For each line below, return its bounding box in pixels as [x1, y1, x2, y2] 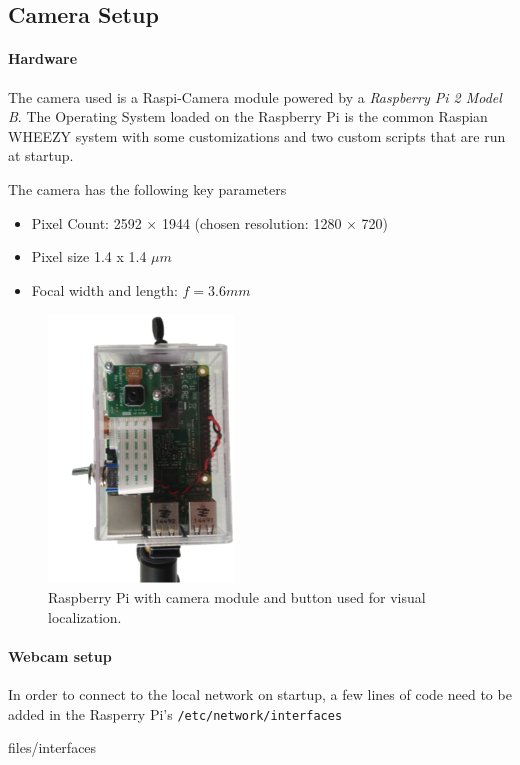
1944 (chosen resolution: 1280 [161, 212, 342, 233]
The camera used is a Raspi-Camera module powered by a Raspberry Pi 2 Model [8, 86, 502, 107]
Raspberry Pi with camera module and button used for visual [48, 586, 426, 607]
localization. [48, 606, 122, 627]
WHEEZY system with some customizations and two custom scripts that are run [8, 125, 506, 146]
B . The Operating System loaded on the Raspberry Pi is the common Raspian [8, 106, 488, 127]
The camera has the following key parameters [8, 178, 287, 199]
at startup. [8, 145, 74, 166]
